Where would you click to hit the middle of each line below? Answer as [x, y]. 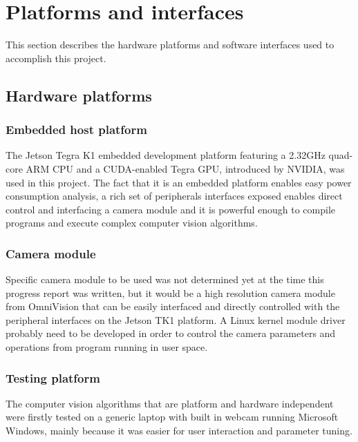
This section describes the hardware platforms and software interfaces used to [170, 45]
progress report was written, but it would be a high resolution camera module [170, 292]
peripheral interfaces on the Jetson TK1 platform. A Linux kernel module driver [176, 319]
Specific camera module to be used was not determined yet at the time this [165, 279]
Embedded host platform [76, 129]
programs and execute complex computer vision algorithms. [132, 223]
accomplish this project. [56, 58]
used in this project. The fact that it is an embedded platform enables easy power [179, 182]
